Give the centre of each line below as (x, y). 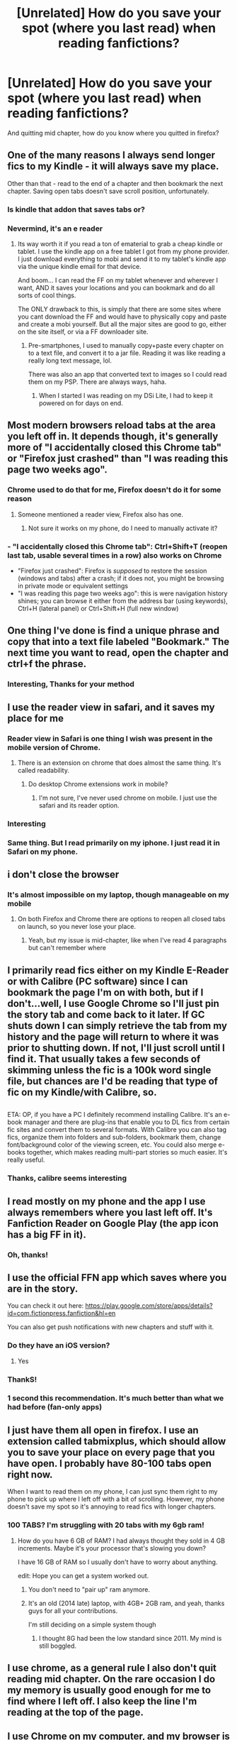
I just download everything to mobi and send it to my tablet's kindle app (122, 259)
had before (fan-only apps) (55, 1407)
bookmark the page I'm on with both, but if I (105, 992)
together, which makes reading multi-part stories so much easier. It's (127, 1152)
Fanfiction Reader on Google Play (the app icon (113, 1223)
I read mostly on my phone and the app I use (106, 1201)
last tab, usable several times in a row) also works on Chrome (115, 555)
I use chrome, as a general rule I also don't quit (112, 1668)
